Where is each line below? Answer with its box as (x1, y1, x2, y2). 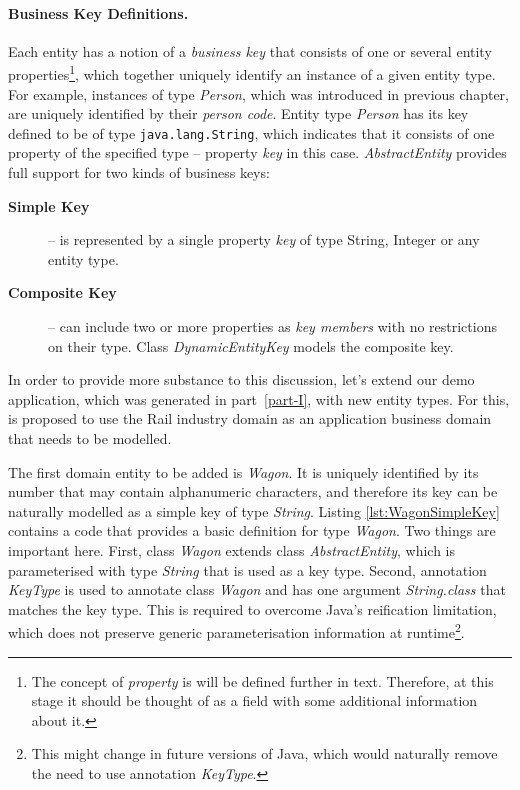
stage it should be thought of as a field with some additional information (31, 690, 478, 711)
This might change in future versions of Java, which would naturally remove (31, 743, 498, 764)
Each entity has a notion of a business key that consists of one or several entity (8, 40, 492, 61)
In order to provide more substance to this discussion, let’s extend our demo (8, 369, 475, 390)
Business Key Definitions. (8, 2, 189, 23)
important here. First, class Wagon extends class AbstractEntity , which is (8, 539, 456, 560)
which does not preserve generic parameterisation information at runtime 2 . (8, 619, 465, 643)
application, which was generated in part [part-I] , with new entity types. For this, (8, 388, 510, 409)
